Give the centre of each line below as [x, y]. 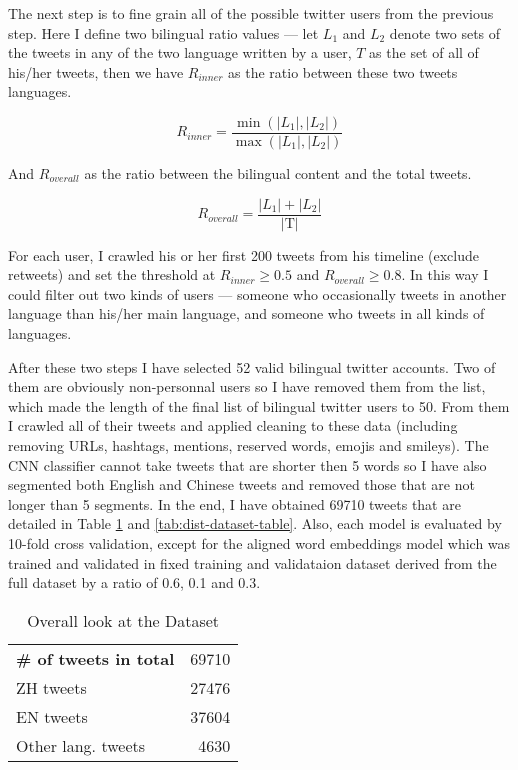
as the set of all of [424, 52]
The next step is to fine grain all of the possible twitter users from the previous [251, 13]
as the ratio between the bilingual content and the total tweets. [278, 173]
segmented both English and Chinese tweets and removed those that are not [241, 484]
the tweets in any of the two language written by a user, [180, 52]
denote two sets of [445, 32]
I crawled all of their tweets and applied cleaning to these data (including [233, 425]
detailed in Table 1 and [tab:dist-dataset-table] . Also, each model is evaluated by [255, 523]
